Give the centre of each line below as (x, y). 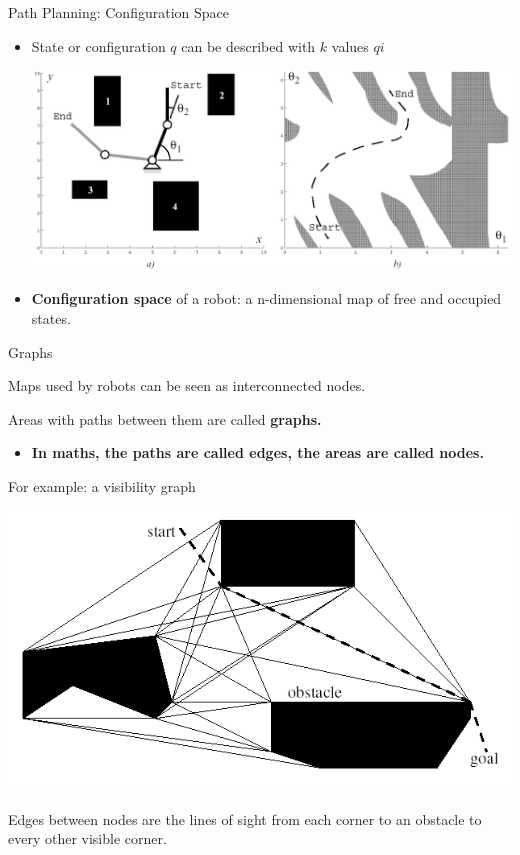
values (350, 45)
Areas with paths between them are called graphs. (165, 418)
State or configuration (98, 45)
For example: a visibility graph (102, 486)
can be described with (248, 45)
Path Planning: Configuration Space (118, 12)
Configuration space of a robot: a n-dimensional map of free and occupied (266, 298)
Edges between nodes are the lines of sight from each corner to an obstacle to (245, 818)
